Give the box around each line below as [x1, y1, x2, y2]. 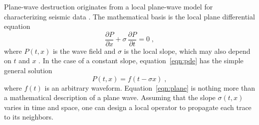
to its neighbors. [4, 112, 53, 122]
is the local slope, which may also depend [124, 45, 251, 56]
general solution [4, 65, 52, 76]
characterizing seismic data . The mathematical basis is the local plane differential [4, 11, 255, 21]
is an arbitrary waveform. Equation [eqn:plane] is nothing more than [44, 82, 255, 93]
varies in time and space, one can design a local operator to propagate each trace [4, 102, 252, 112]
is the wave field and [52, 45, 116, 56]
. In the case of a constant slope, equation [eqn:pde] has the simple [38, 55, 244, 66]
